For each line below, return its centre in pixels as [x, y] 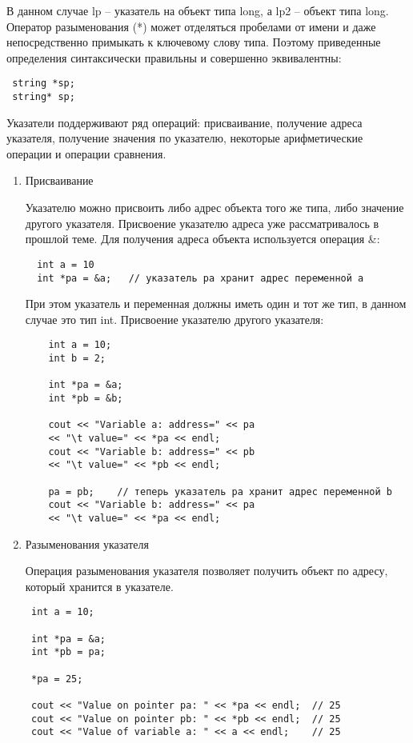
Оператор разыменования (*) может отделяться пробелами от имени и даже [191, 26]
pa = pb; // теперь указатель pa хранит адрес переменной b [220, 491]
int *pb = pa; [68, 652]
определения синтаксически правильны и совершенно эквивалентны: [174, 57]
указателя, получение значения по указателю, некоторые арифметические [185, 138]
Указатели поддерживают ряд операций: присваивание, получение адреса [184, 122]
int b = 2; [77, 358]
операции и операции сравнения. [86, 153]
